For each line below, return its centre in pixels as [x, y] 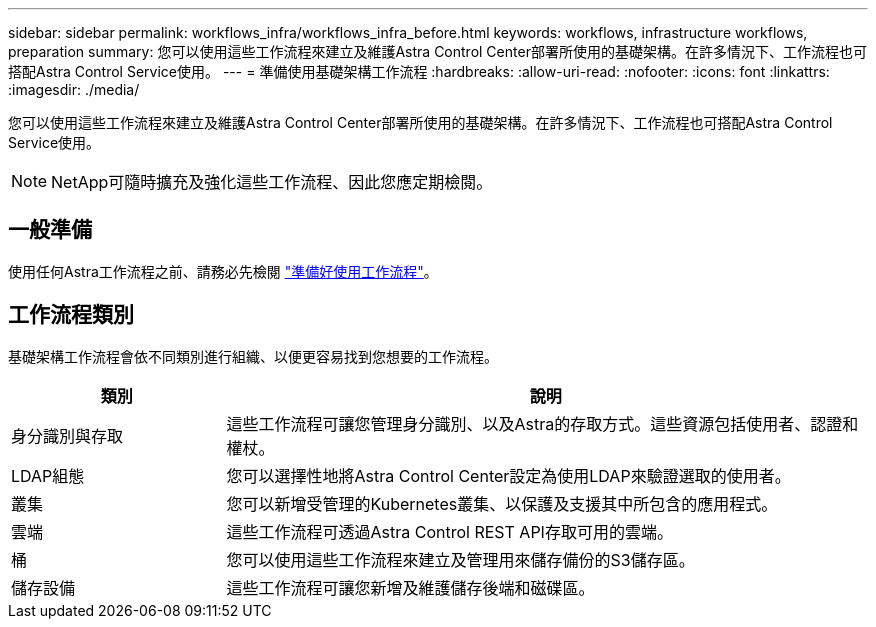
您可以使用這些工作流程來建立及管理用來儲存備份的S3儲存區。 [460, 559]
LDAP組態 [48, 475]
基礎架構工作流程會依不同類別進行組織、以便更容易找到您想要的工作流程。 [253, 356]
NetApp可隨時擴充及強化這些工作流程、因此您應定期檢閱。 [272, 182]
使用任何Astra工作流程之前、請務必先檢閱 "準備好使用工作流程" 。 [223, 271]
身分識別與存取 [67, 435]
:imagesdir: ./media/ [74, 89]
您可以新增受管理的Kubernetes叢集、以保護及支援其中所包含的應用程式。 [502, 503]
